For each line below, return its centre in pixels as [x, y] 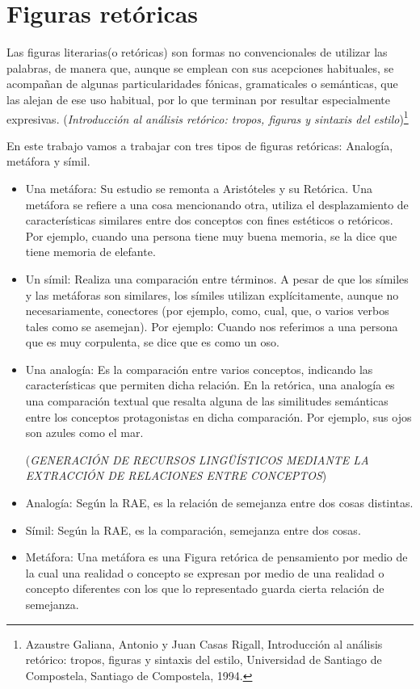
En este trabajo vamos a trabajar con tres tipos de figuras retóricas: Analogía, [200, 145]
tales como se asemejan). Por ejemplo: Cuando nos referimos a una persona [212, 326]
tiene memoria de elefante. [90, 252]
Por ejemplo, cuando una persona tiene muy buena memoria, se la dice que [211, 235]
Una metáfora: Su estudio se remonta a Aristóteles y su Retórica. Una [199, 188]
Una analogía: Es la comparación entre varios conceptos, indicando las [199, 369]
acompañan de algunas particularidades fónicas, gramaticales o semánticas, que [202, 84]
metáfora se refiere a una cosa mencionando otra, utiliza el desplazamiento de [217, 204]
